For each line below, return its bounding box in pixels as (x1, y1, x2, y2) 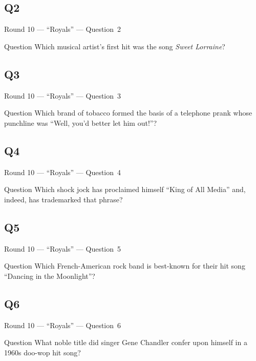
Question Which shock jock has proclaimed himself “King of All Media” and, (4, 184, 246, 195)
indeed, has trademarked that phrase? (4, 194, 123, 204)
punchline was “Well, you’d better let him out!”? (4, 117, 157, 128)
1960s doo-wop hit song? (4, 347, 81, 357)
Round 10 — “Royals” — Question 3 (4, 90, 121, 101)
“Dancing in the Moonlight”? (4, 270, 95, 281)
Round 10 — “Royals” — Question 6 (4, 319, 121, 330)
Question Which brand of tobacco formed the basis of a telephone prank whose (4, 107, 252, 118)
